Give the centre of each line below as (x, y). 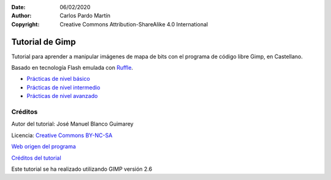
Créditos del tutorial (36, 158)
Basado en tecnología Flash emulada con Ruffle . (72, 68)
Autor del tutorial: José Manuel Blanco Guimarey (73, 124)
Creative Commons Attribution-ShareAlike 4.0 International (134, 24)
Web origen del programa (44, 146)
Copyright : (25, 24)
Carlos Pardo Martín (85, 16)
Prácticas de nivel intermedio (63, 87)
